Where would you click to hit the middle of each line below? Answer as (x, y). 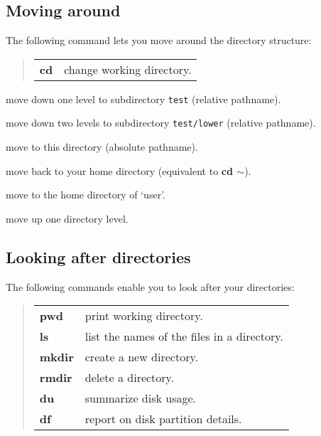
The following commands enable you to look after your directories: (150, 286)
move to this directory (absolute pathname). (102, 147)
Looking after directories (98, 256)
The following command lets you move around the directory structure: (159, 40)
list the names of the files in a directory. (184, 336)
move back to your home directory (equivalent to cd (119, 170)
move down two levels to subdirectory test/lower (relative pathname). (161, 123)
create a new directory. (141, 357)
